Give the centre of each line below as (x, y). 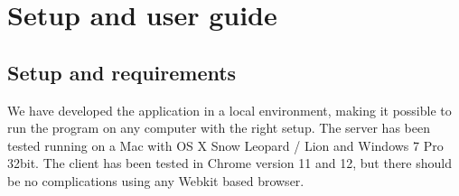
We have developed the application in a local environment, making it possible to (229, 110)
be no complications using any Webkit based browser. (156, 180)
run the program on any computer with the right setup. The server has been (219, 128)
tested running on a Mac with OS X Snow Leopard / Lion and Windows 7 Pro (225, 145)
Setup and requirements (122, 72)
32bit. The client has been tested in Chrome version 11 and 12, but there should (229, 163)
